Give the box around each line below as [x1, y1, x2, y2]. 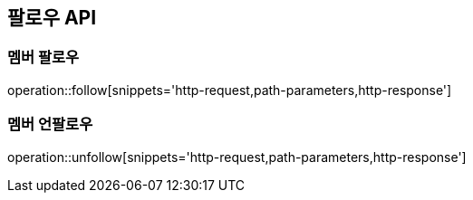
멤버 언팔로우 [7, 115, 93, 134]
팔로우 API [7, 6, 97, 29]
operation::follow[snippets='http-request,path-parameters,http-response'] [7, 81, 452, 98]
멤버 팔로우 [7, 48, 80, 67]
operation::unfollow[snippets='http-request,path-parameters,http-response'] [7, 148, 467, 165]
